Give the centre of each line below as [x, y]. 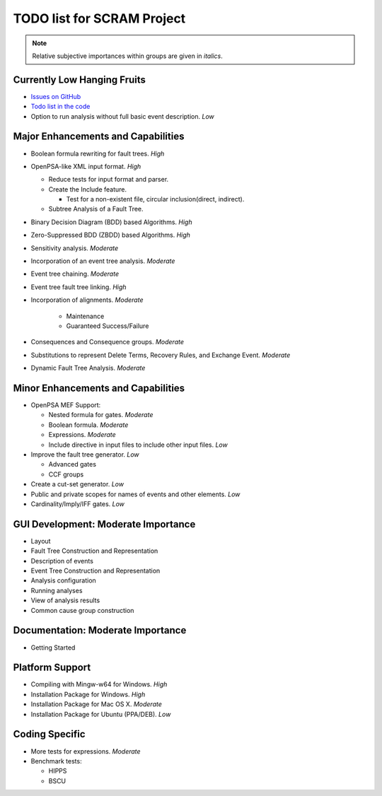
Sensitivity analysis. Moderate [75, 248]
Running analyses [57, 590]
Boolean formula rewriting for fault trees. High [98, 153]
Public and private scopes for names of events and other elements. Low [135, 494]
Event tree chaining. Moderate [75, 274]
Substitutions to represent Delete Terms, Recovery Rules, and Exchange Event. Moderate [161, 355]
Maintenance [85, 316]
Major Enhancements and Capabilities [99, 137]
